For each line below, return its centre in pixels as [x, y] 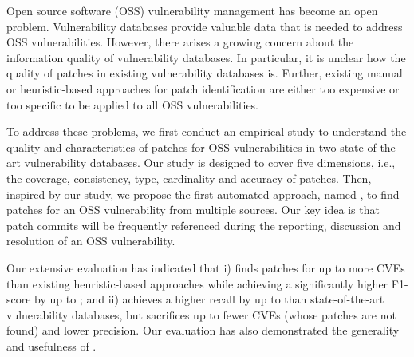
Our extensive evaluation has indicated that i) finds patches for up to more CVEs [206, 267]
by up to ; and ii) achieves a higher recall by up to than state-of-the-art [209, 299]
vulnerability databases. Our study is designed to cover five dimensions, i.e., [210, 163]
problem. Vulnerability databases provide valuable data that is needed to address [205, 26]
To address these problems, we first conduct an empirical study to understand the [207, 131]
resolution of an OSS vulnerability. [91, 241]
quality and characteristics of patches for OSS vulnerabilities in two [172, 147]
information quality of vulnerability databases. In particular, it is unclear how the [206, 57]
